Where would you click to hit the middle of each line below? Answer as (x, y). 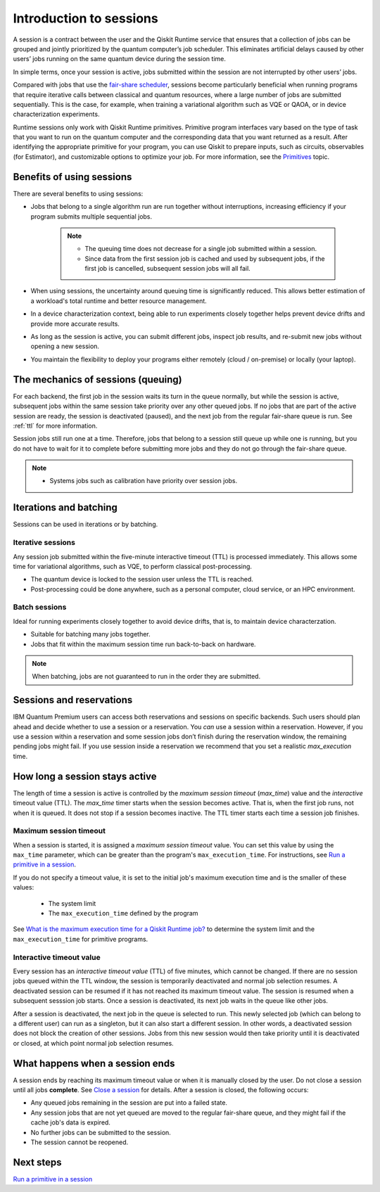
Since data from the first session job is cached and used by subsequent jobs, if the (205, 258)
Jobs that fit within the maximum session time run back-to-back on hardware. (143, 644)
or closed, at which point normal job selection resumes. (93, 1043)
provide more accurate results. (75, 323)
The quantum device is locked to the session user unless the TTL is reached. (142, 579)
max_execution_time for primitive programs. (81, 939)
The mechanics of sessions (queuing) (97, 379)
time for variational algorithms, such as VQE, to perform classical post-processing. (133, 566)
